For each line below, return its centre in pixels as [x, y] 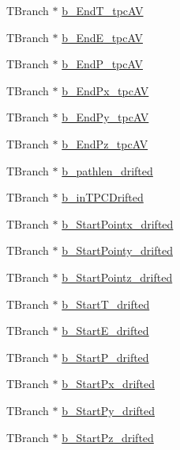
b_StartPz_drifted [108, 437]
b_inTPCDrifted [103, 197]
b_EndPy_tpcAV [105, 117]
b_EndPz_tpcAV [105, 143]
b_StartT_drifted [106, 304]
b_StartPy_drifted [109, 410]
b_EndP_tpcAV [102, 64]
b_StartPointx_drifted [118, 223]
